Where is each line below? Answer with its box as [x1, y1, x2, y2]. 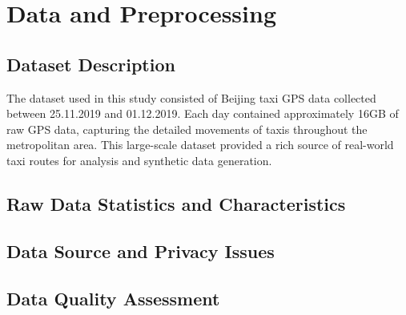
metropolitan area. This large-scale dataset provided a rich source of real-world [6, 136, 394, 153]
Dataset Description [6, 51, 175, 76]
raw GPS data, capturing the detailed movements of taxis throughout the [6, 120, 368, 137]
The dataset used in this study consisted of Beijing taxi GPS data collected [6, 89, 376, 106]
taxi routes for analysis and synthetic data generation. [6, 151, 272, 168]
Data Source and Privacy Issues [6, 238, 275, 263]
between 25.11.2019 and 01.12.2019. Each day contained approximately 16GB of [6, 105, 399, 122]
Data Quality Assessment [6, 285, 220, 310]
